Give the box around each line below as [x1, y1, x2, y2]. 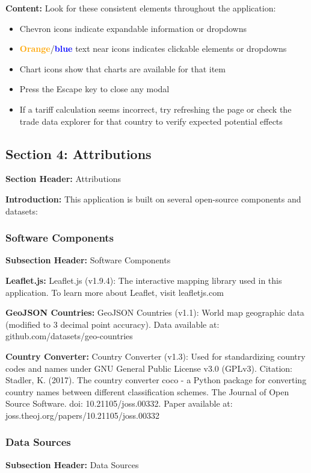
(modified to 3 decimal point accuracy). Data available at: [5, 318, 220, 330]
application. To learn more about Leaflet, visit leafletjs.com [5, 286, 224, 298]
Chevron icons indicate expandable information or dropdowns [19, 22, 247, 34]
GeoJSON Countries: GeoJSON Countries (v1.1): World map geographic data [5, 306, 304, 319]
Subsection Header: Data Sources [5, 458, 139, 471]
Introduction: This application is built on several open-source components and [5, 192, 301, 205]
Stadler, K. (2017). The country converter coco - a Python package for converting [5, 374, 307, 386]
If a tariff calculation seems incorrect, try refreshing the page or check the [19, 102, 292, 115]
